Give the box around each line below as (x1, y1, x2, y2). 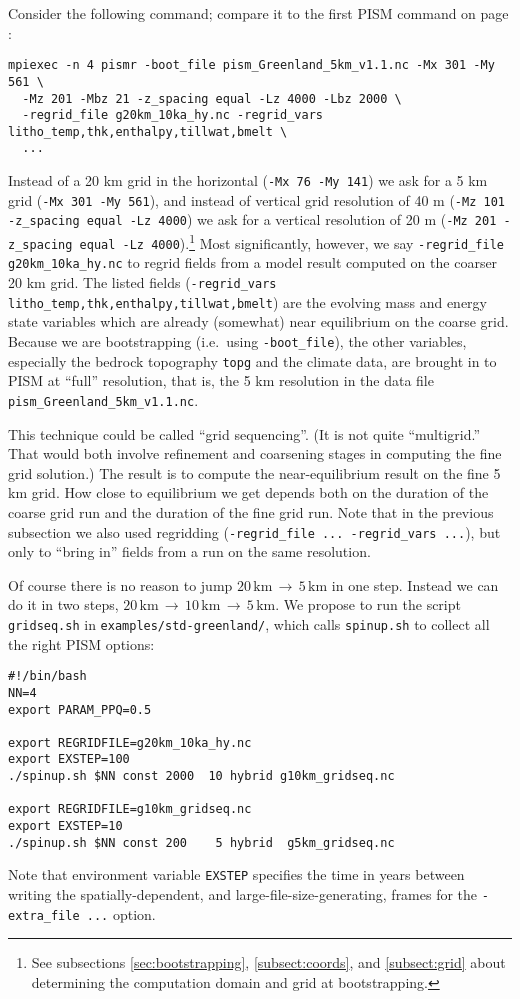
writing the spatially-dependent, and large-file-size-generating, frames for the (8, 884, 478, 905)
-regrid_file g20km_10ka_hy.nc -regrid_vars (22, 108, 323, 123)
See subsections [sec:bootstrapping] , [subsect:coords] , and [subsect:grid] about (31, 952, 506, 973)
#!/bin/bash (8, 669, 87, 684)
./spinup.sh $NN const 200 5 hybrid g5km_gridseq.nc (8, 835, 395, 850)
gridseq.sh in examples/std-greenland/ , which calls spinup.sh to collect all (8, 613, 490, 634)
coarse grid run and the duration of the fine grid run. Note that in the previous (8, 501, 494, 522)
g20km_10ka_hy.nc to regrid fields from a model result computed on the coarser (8, 252, 498, 273)
